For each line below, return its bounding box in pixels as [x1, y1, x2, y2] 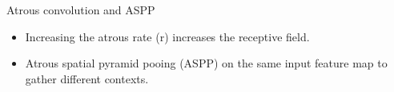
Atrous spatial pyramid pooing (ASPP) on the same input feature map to [25, 55, 388, 71]
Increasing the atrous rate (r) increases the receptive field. [25, 28, 310, 44]
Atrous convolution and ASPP [6, 2, 155, 17]
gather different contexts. [25, 70, 149, 86]
